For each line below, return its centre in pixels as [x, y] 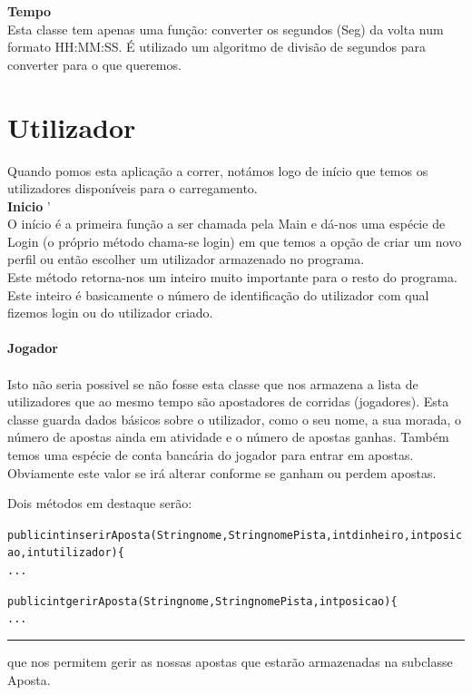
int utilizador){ [75, 553]
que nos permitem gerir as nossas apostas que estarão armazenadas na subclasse [230, 662]
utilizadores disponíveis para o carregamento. [133, 188]
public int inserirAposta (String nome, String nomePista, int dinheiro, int [219, 535]
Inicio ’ [29, 206]
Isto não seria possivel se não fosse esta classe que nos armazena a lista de [213, 383]
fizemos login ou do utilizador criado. [110, 313]
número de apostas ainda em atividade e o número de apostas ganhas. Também [228, 437]
